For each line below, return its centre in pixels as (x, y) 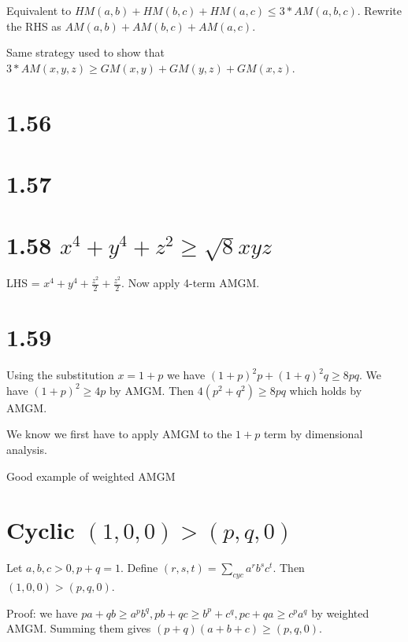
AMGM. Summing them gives (79, 628)
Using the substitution (60, 375)
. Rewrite (380, 10)
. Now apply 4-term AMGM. (191, 283)
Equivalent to (39, 10)
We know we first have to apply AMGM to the (119, 434)
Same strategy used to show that (85, 52)
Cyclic (41, 530)
